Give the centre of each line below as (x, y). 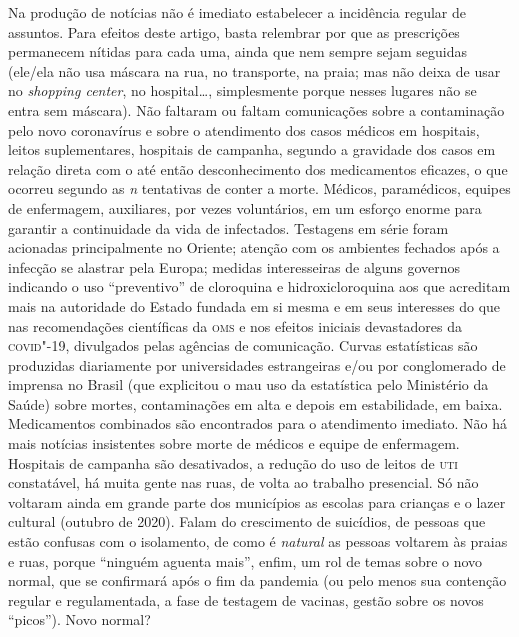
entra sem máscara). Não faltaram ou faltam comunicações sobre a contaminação (256, 109)
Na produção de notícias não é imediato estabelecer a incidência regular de (237, 12)
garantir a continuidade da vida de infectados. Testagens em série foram (228, 227)
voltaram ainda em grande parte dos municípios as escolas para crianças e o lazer (257, 501)
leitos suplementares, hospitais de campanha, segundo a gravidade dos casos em (252, 149)
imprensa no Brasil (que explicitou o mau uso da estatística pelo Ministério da (248, 384)
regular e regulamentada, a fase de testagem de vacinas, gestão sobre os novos (246, 599)
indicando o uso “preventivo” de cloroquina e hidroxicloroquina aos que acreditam (259, 286)
